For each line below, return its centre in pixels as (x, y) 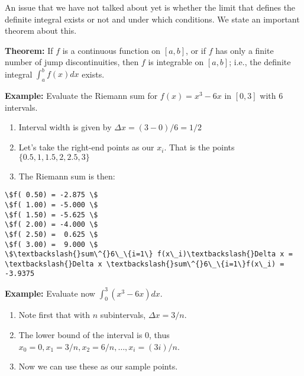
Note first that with (54, 315)
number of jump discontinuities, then (72, 62)
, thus (159, 335)
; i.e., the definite (260, 62)
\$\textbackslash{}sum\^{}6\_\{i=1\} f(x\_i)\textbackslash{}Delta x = (149, 254)
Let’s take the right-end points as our (86, 147)
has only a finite (245, 50)
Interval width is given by (65, 127)
